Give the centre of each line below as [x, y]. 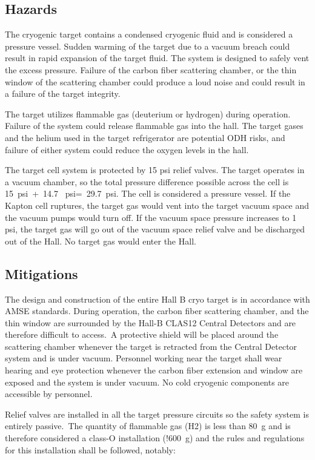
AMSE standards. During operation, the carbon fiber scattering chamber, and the [157, 311]
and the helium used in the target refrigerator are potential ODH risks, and [145, 137]
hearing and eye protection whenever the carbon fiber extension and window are [154, 370]
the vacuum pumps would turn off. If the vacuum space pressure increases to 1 [151, 217]
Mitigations [41, 273]
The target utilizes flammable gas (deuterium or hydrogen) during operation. [148, 113]
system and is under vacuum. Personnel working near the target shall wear [144, 358]
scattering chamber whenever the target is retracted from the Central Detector [151, 346]
